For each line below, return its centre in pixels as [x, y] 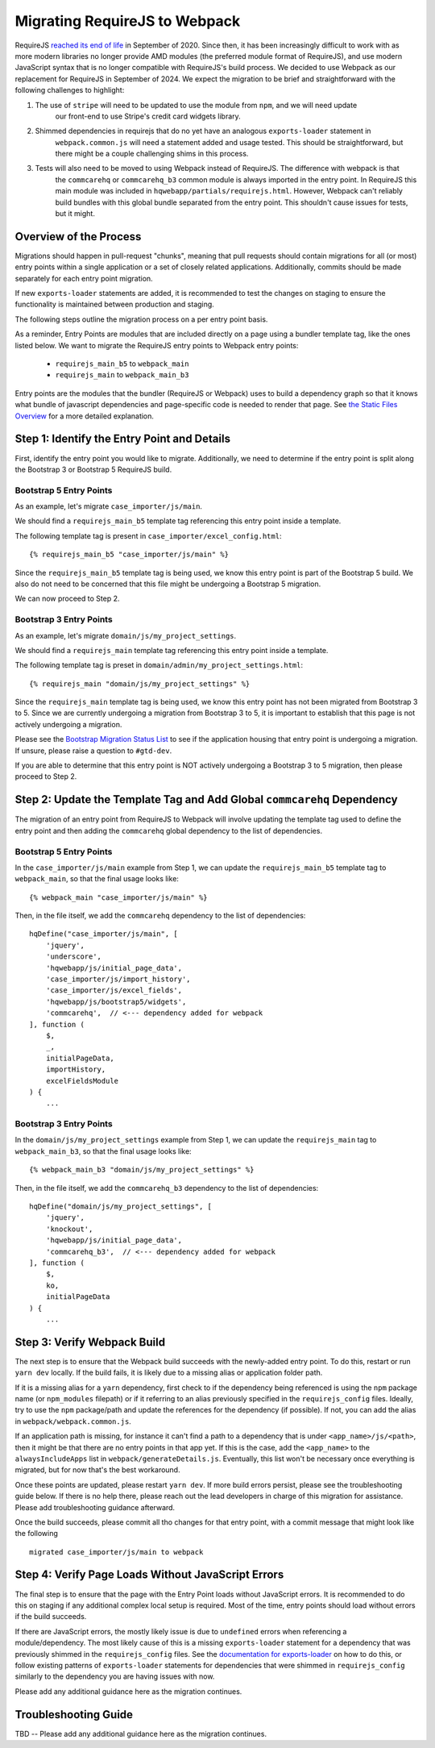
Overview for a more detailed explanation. [85, 416]
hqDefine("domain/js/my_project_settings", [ [121, 1207]
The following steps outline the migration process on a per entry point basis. [141, 319]
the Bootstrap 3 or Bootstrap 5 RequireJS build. [93, 469]
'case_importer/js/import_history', [118, 979]
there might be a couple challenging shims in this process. [152, 154]
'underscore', [74, 957]
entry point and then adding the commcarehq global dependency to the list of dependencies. [168, 830]
